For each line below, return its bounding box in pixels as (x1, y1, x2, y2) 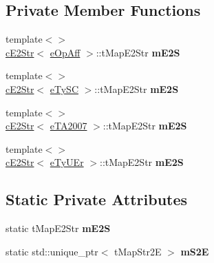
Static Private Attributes (6, 189, 188, 210)
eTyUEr (50, 155, 84, 169)
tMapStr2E (114, 244, 162, 258)
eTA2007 (50, 118, 87, 133)
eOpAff (50, 45, 81, 59)
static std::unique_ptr (6, 244, 98, 258)
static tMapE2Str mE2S (6, 221, 111, 235)
